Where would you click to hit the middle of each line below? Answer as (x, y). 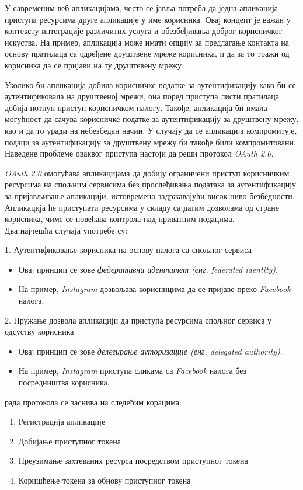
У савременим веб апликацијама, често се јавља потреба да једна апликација (142, 8)
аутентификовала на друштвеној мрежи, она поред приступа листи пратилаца (142, 96)
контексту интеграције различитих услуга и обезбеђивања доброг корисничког (144, 31)
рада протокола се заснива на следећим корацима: (93, 402)
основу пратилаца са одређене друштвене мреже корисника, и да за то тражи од (147, 53)
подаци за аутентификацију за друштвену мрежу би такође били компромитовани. (150, 142)
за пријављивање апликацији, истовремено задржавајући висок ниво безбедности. (150, 195)
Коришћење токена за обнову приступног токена (105, 480)
